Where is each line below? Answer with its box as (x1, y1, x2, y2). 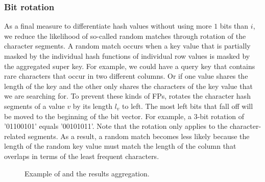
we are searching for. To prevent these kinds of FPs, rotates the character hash (4, 90, 251, 101)
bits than (220, 20, 249, 31)
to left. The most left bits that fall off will (122, 100, 253, 111)
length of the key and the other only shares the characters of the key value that (4, 80, 253, 91)
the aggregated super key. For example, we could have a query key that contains (4, 60, 255, 71)
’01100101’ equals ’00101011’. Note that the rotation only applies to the (4, 121, 228, 131)
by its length (73, 100, 112, 111)
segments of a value (4, 100, 65, 111)
